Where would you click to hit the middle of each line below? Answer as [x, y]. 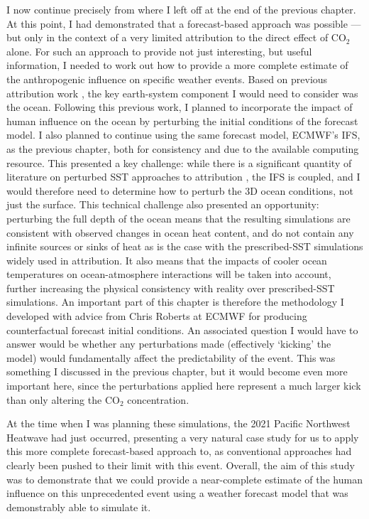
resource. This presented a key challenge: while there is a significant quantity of [179, 162]
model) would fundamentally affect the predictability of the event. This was [171, 357]
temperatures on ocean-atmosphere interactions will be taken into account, [169, 274]
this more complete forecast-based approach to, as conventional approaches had [179, 451]
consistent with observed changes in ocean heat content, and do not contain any [180, 232]
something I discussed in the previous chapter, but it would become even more [177, 371]
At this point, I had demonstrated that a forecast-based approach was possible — [184, 23]
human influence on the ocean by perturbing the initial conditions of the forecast [182, 121]
